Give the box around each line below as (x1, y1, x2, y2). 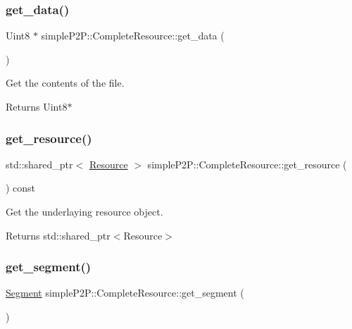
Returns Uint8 (6, 99, 68, 113)
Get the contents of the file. (6, 75, 125, 90)
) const (6, 180, 36, 195)
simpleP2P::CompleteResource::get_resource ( (147, 156, 347, 171)
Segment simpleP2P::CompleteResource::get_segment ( (6, 285, 244, 300)
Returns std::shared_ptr (6, 228, 111, 242)
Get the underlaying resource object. (6, 204, 163, 218)
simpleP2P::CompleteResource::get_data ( (41, 28, 225, 43)
